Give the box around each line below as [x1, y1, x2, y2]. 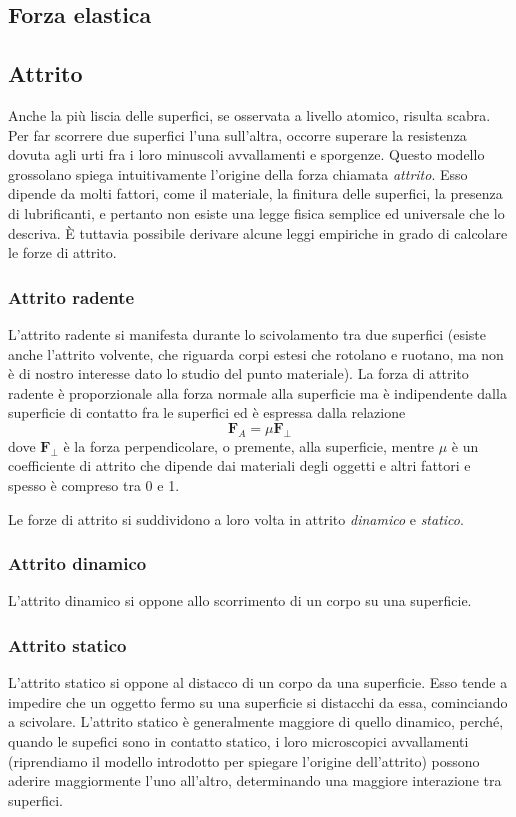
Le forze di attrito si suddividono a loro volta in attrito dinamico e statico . [8, 508, 464, 529]
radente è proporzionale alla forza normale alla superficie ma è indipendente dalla [8, 382, 507, 403]
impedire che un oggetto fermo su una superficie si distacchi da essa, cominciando [8, 691, 508, 712]
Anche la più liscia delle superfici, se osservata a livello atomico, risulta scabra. [8, 104, 491, 125]
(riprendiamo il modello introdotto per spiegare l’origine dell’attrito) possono [8, 750, 480, 771]
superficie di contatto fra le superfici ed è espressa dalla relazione [8, 402, 406, 423]
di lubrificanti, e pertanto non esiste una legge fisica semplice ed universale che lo [8, 202, 505, 223]
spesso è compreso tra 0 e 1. [8, 474, 180, 495]
